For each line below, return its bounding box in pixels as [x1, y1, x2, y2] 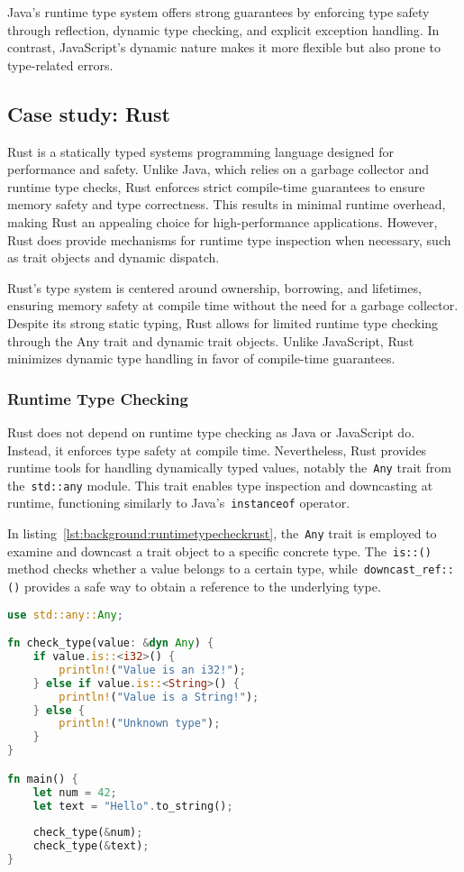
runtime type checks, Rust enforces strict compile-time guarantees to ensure [7, 177, 425, 196]
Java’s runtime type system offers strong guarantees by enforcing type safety [7, 3, 430, 21]
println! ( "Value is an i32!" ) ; [59, 663, 246, 676]
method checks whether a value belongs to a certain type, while [7, 559, 358, 578]
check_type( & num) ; [32, 826, 143, 840]
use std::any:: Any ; [7, 608, 123, 621]
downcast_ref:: [363, 564, 454, 577]
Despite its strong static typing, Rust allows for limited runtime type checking [7, 313, 439, 332]
